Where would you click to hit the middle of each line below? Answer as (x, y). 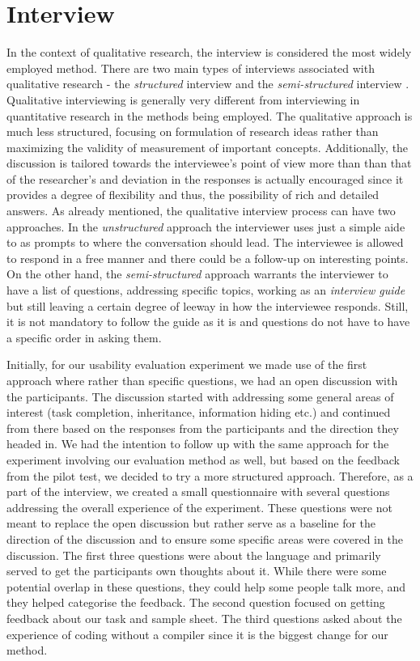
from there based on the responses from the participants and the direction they (203, 428)
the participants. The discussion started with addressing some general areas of (200, 396)
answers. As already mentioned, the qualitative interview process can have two (201, 211)
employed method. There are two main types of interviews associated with (191, 68)
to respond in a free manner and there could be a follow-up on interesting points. (208, 258)
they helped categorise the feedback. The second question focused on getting (196, 602)
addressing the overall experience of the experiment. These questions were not (199, 507)
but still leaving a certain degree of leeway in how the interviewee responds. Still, (208, 305)
